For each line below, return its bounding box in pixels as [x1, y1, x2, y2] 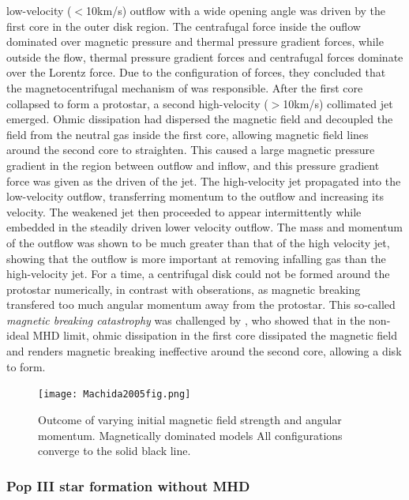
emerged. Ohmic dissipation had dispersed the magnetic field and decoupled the [6, 111, 393, 127]
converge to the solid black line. [38, 442, 191, 459]
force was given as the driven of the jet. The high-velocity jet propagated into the [6, 172, 401, 189]
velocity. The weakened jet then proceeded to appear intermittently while [6, 203, 362, 220]
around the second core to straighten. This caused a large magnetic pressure [6, 141, 375, 158]
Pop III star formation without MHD [6, 476, 250, 495]
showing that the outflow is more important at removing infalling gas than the [6, 250, 386, 266]
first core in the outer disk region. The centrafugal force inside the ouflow [6, 17, 361, 34]
